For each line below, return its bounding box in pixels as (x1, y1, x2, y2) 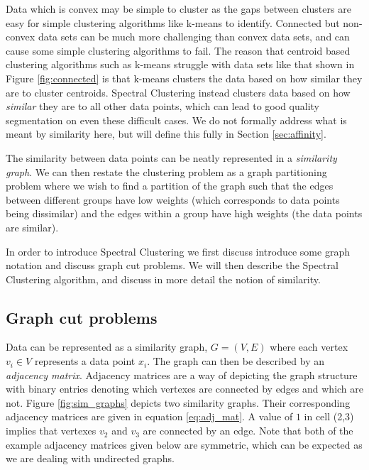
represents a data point (34, 354, 136, 368)
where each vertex (270, 339, 348, 354)
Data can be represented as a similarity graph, (6, 339, 208, 354)
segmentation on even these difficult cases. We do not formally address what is (6, 112, 347, 127)
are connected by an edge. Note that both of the (143, 423, 353, 438)
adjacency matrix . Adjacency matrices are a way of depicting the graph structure (6, 367, 358, 382)
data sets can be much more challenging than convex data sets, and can (38, 29, 350, 44)
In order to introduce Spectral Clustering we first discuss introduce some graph (6, 244, 350, 258)
